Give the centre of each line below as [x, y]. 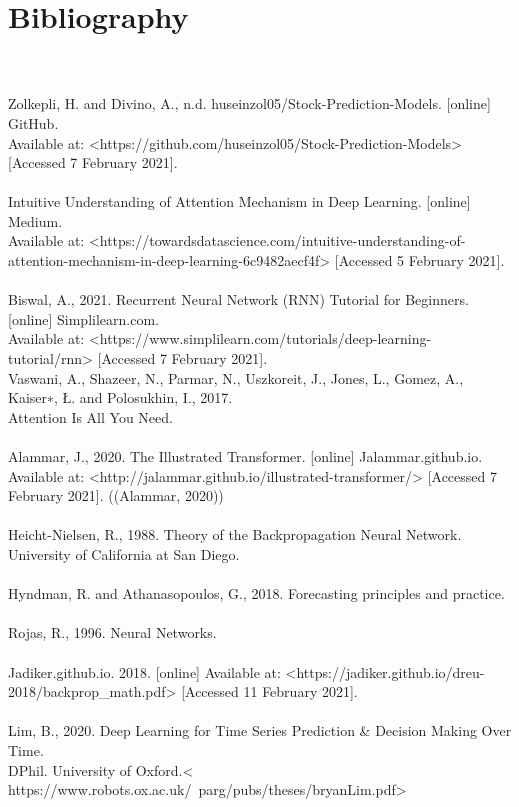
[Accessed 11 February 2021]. [269, 691]
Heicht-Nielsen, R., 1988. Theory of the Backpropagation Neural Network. [235, 534]
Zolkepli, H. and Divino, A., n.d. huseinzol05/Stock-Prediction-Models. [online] [249, 103]
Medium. [35, 220]
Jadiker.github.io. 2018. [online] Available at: [144, 671]
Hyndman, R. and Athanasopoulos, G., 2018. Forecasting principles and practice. [256, 593]
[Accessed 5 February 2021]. [419, 260]
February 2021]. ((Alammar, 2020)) [116, 495]
